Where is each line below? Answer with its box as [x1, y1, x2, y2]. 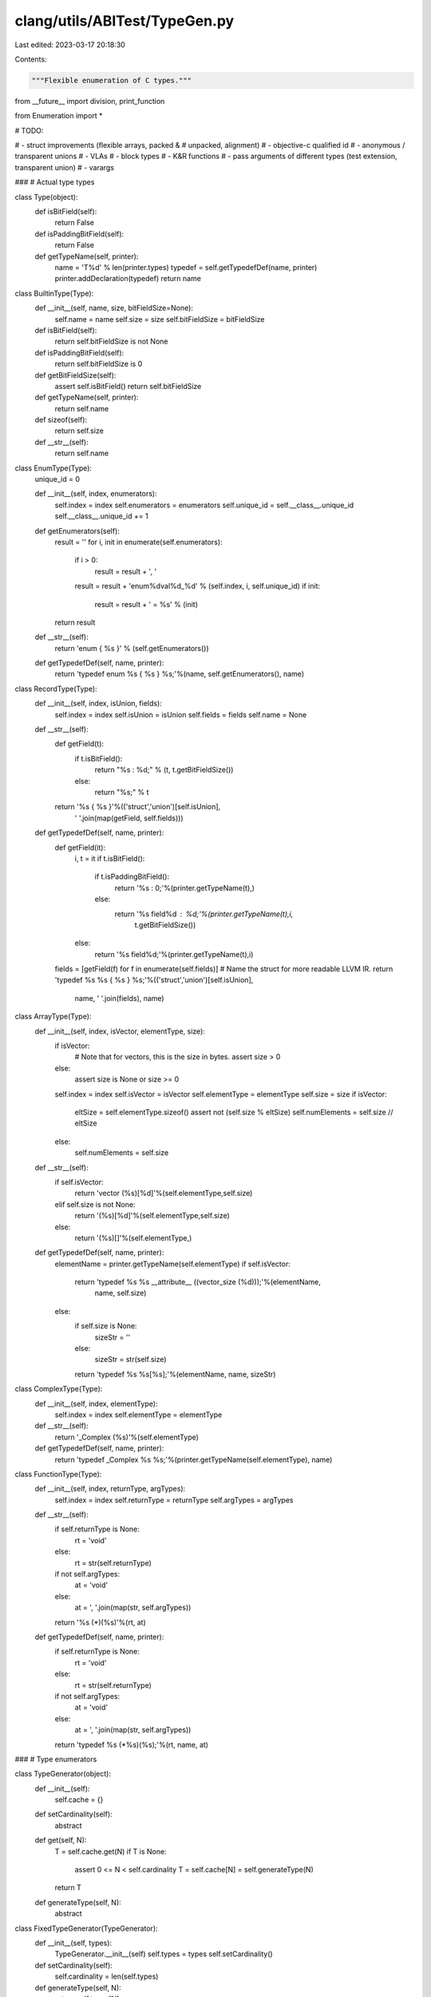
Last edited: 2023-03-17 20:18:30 [14, 40, 125, 50]
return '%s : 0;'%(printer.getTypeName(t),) [114, 883, 255, 892]
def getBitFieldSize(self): [34, 370, 117, 379]
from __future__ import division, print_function [14, 96, 165, 105]
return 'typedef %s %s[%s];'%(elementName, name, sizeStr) [74, 1369, 276, 1379]
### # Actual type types [14, 177, 95, 187]
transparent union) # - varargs [14, 162, 115, 172]
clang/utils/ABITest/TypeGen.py [14, 12, 235, 30]
